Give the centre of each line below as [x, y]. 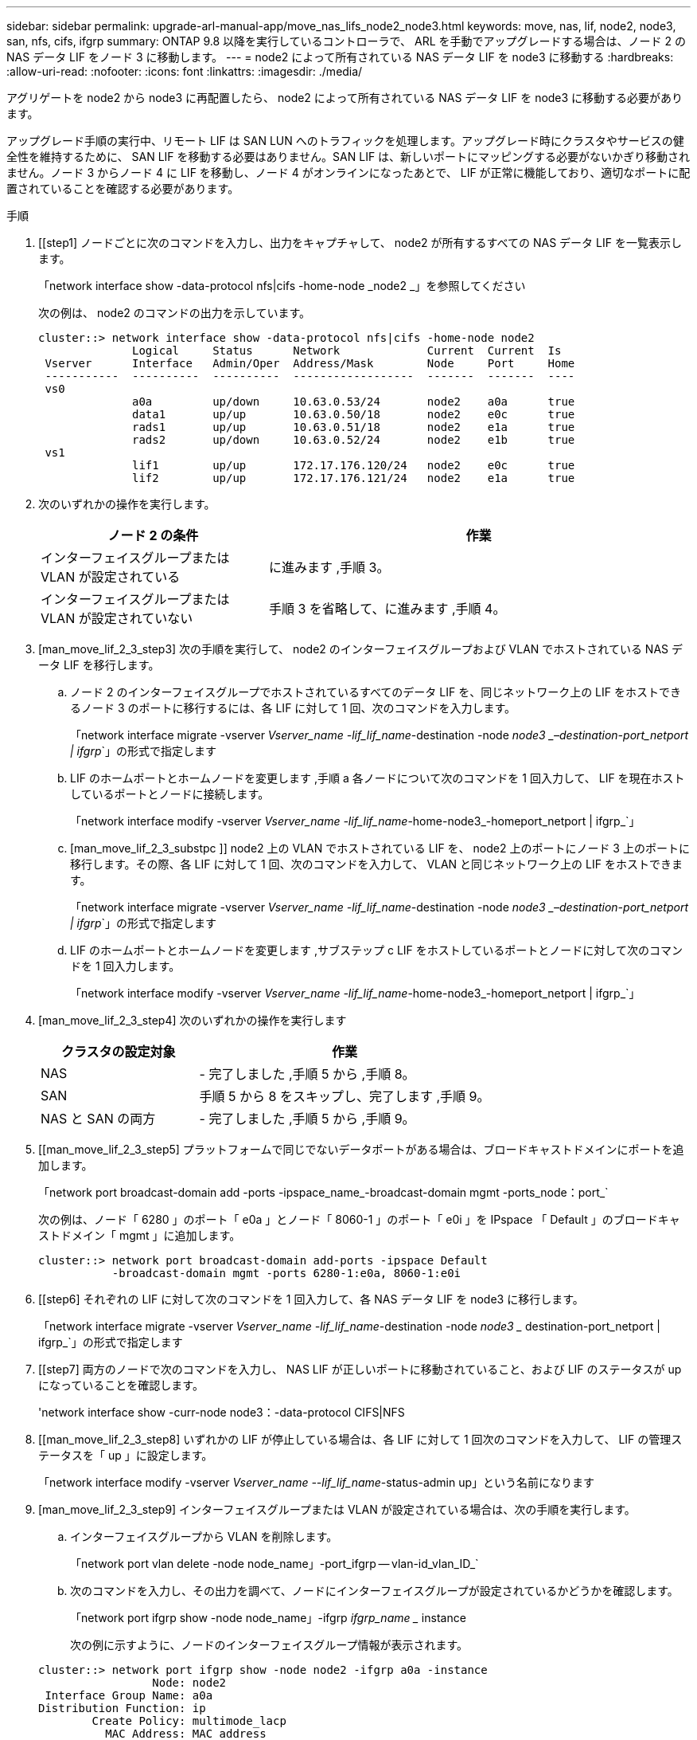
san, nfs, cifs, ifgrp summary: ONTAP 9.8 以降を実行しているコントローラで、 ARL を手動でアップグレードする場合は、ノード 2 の [346, 41]
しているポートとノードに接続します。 [170, 794]
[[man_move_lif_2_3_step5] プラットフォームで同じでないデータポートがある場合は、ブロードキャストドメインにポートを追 [361, 1149]
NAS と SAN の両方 [98, 1119]
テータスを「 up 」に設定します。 [126, 1455]
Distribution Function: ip [122, 1708]
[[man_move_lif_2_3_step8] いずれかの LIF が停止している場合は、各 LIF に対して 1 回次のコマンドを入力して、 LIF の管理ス [360, 1439]
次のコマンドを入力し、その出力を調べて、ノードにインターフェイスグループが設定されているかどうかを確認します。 [374, 1591]
